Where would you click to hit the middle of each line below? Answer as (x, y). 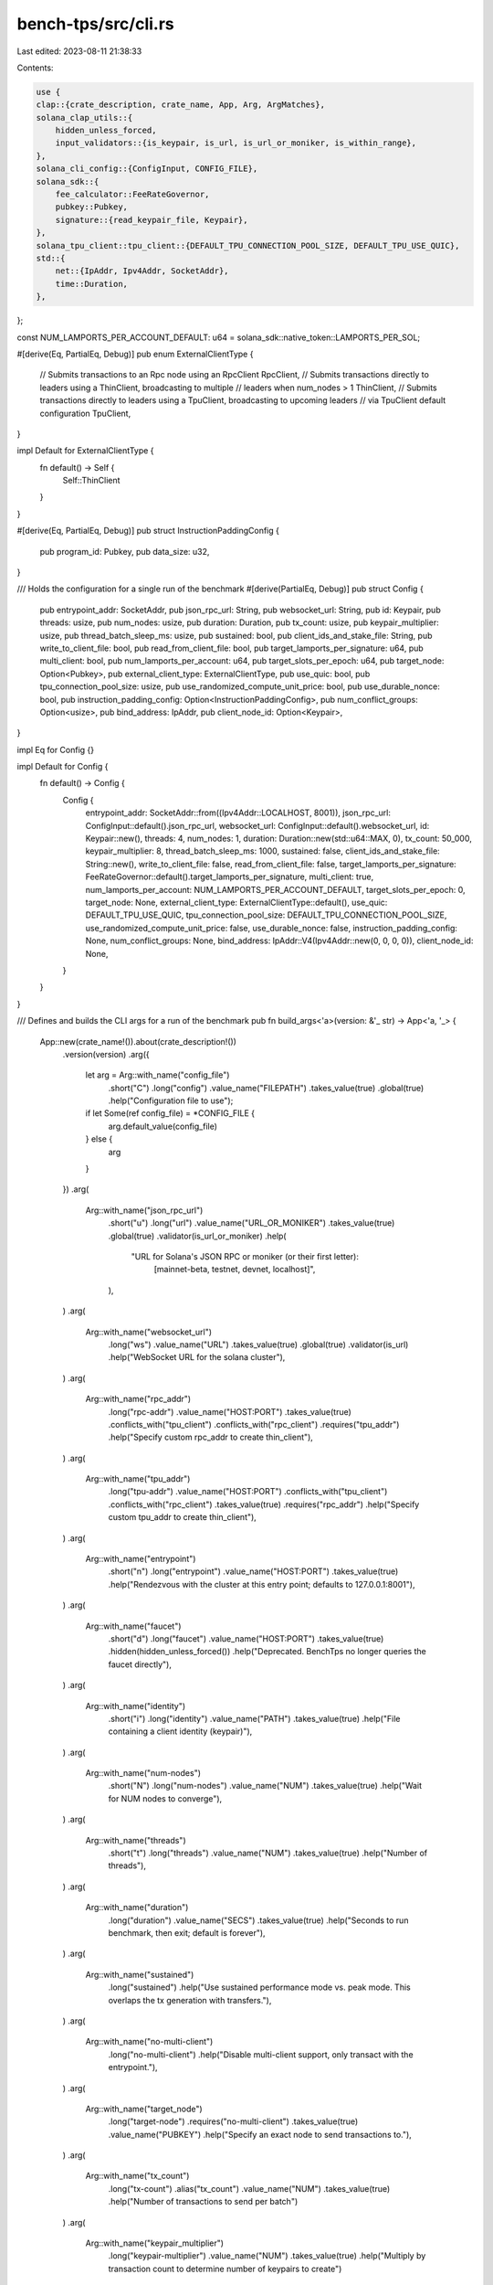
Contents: (35, 68)
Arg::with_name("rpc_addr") (138, 1399)
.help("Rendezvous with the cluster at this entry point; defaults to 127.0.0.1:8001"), (262, 1584)
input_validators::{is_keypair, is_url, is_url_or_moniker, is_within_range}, (236, 143)
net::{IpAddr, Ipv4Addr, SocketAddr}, (142, 271)
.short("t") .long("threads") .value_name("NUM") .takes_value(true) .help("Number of (268, 1853)
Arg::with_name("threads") (136, 1840)
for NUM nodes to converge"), (165, 1798)
